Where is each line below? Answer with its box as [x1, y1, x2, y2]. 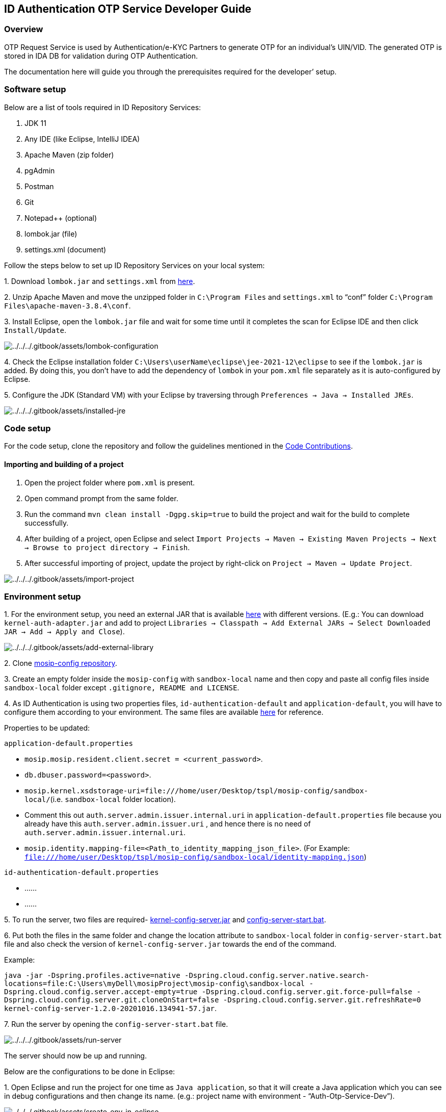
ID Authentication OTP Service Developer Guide [4, 3, 252, 15]
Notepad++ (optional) [24, 213, 97, 222]
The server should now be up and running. [4, 1051, 147, 1061]
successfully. [24, 518, 69, 527]
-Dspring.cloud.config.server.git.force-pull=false [201, 988, 412, 996]
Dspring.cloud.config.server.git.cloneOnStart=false [4, 996, 219, 1004]
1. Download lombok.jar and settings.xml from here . [4, 276, 195, 286]
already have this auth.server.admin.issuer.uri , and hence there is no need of [24, 819, 311, 829]
